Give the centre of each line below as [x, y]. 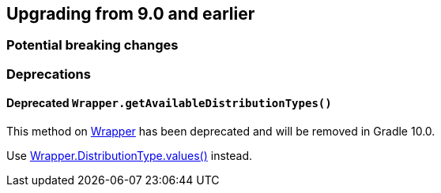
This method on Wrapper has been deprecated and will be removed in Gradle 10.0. [221, 132]
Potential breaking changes [92, 45]
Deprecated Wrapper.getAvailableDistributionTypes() [169, 103]
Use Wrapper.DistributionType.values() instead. [129, 156]
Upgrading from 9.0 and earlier [131, 14]
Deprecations [49, 74]
